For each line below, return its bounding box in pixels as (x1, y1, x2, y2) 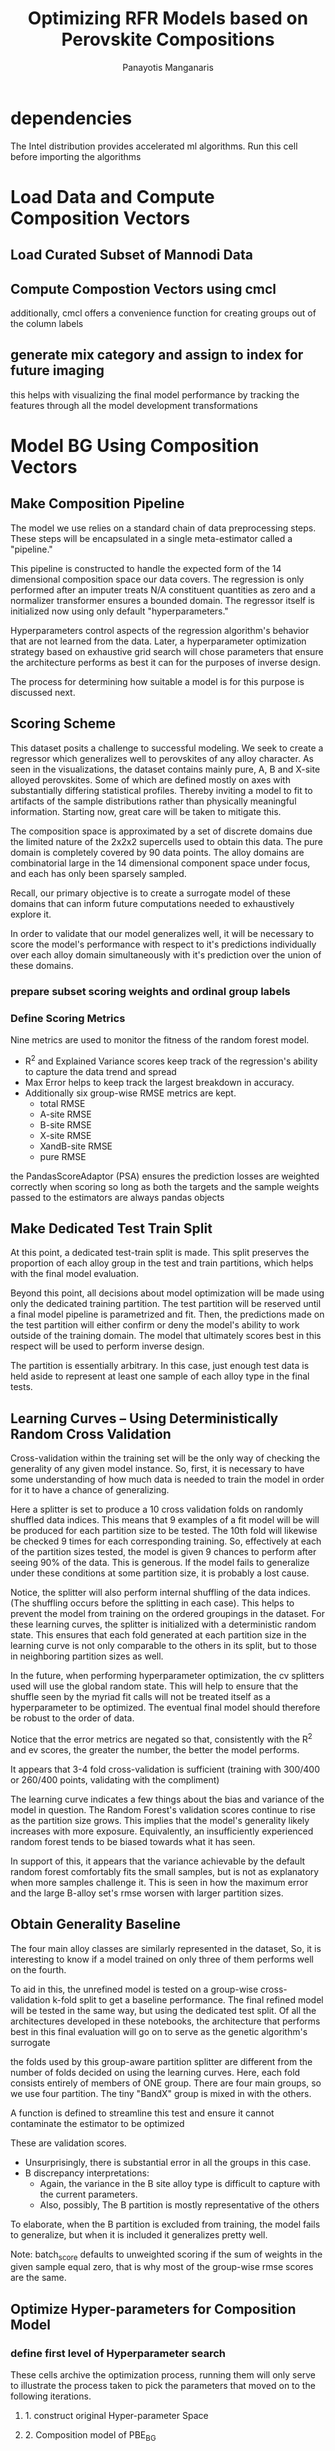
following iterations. (10, 2390, 92, 2402)
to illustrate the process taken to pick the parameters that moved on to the (10, 2380, 316, 2392)
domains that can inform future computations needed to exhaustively (10, 897, 295, 909)
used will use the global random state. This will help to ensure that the (10, 1680, 299, 1692)
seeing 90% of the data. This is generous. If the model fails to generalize (10, 1557, 310, 1569)
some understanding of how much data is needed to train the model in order (10, 1473, 325, 1486)
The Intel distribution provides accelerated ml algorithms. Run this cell (10, 140, 298, 152)
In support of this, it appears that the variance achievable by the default (10, 1855, 306, 1867)
